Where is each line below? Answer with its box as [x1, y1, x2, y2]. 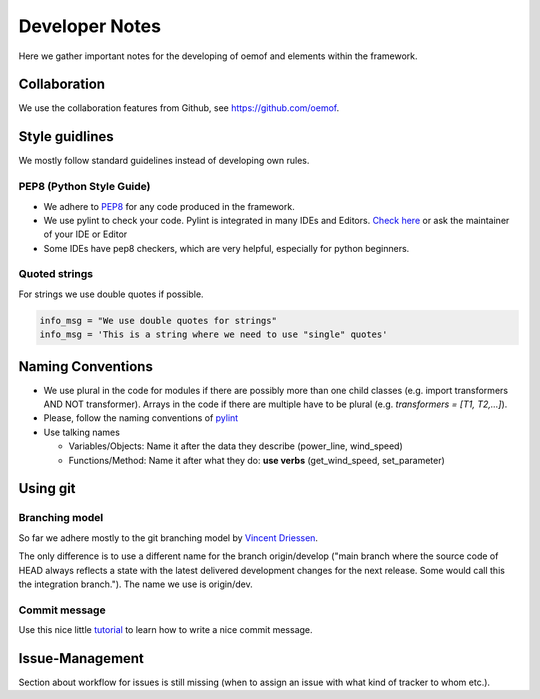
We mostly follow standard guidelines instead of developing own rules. [18, 155, 310, 167]
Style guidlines [18, 128, 114, 145]
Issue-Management [18, 650, 145, 667]
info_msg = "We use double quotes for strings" [39, 315, 277, 326]
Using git [18, 480, 76, 497]
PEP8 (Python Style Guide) [18, 180, 151, 194]
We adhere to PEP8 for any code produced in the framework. [43, 200, 295, 212]
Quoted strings [18, 267, 94, 281]
